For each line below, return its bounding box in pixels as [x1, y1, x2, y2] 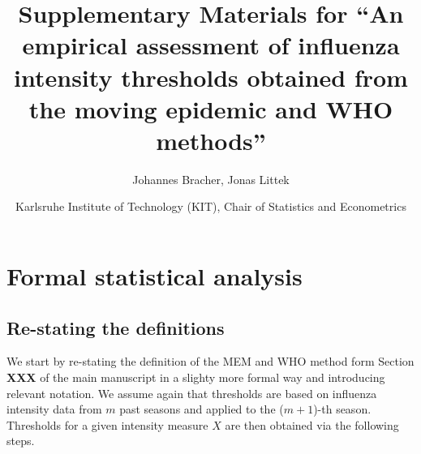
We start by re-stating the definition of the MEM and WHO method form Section [6, 353, 415, 370]
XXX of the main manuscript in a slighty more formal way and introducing [6, 369, 385, 386]
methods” [156, 123, 266, 156]
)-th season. [313, 400, 372, 418]
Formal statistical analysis [6, 259, 303, 293]
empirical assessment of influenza [22, 28, 400, 62]
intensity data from [6, 400, 102, 418]
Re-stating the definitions [6, 315, 225, 340]
